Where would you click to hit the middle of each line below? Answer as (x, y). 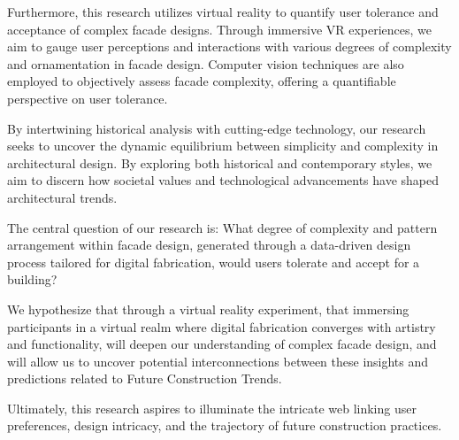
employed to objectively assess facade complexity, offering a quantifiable (202, 81)
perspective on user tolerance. (88, 98)
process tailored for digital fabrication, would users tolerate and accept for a (214, 262)
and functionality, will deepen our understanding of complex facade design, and (222, 344)
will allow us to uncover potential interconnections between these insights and (218, 361)
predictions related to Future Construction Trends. (145, 378)
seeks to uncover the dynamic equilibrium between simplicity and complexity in (223, 146)
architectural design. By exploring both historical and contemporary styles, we (220, 162)
